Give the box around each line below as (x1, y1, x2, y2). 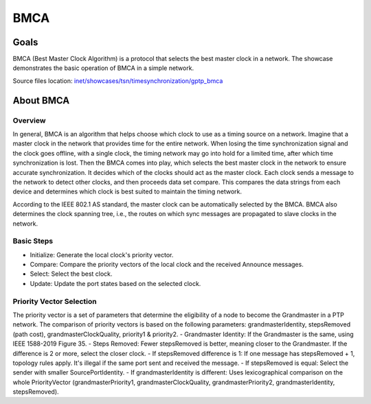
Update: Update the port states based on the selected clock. (30, 279, 201, 287)
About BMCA (12, 95, 70, 106)
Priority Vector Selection (12, 296, 97, 306)
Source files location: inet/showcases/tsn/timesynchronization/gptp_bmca (12, 76, 223, 85)
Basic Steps (12, 237, 54, 246)
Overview (12, 115, 46, 125)
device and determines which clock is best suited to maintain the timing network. (12, 187, 243, 195)
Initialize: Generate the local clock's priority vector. (30, 250, 174, 259)
